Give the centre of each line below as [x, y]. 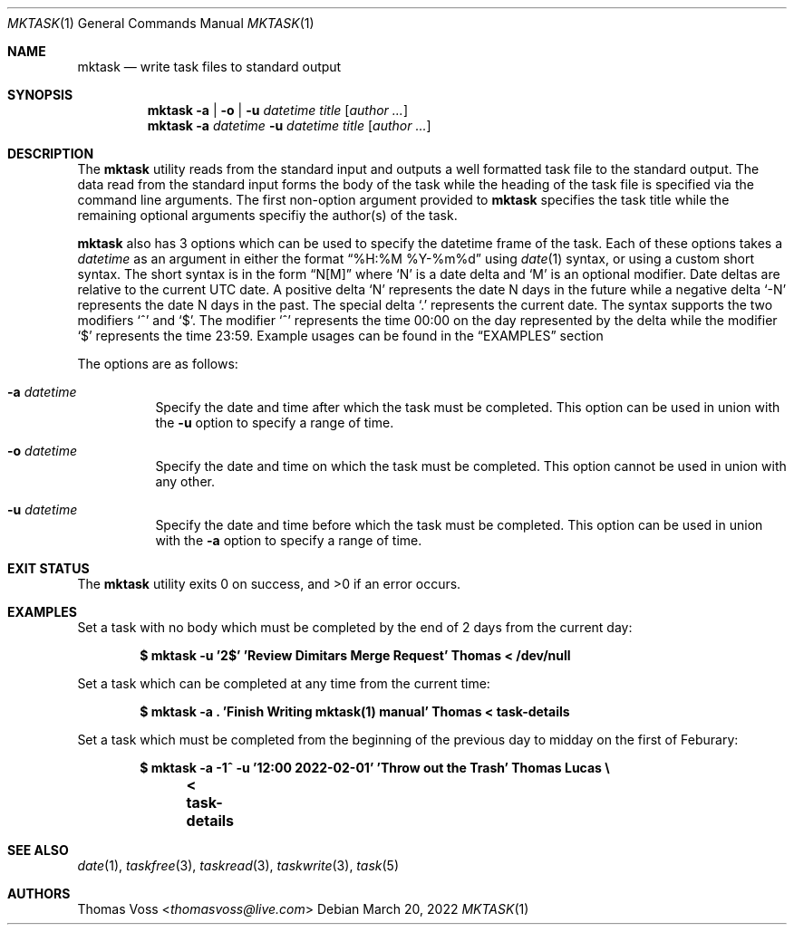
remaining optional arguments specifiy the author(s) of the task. [267, 215]
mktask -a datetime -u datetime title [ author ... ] [289, 125]
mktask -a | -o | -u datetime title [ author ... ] [277, 110]
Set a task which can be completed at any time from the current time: [284, 683]
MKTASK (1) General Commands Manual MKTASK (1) [161, 23]
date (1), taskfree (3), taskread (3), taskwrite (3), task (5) [238, 865]
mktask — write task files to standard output [209, 67]
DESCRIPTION [51, 154]
